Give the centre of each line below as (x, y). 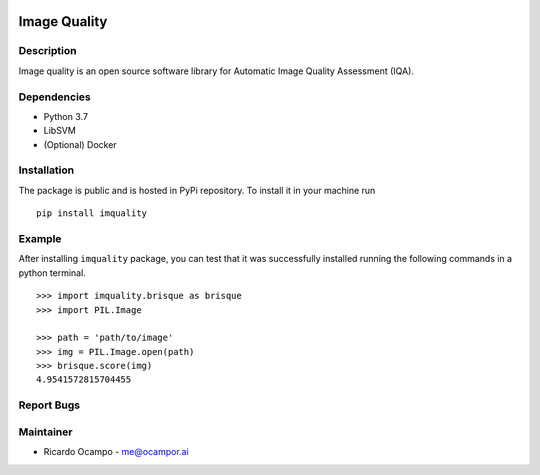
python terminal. (52, 272)
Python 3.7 (66, 116)
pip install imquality (92, 213)
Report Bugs (49, 405)
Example (40, 238)
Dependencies (55, 97)
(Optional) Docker (80, 144)
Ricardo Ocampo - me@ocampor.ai (116, 452)
